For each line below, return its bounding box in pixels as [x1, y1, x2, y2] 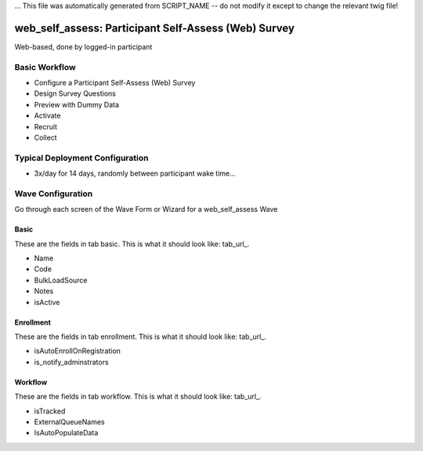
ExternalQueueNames [34, 416, 105, 427]
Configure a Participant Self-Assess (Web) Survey [34, 78, 196, 88]
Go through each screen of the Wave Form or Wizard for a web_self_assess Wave [14, 205, 278, 214]
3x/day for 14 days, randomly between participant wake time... [34, 169, 237, 178]
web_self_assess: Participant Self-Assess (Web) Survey [14, 21, 295, 35]
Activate [34, 111, 61, 121]
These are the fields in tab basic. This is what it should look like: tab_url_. [14, 239, 250, 249]
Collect [34, 133, 58, 142]
